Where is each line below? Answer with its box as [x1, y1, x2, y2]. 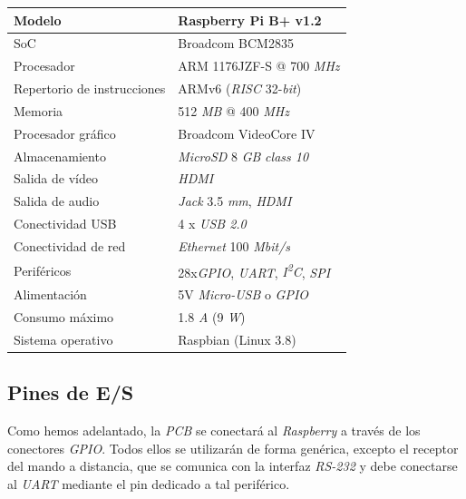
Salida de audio [14, 191, 100, 210]
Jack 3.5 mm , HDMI [178, 191, 292, 210]
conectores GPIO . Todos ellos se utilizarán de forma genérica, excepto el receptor [7, 438, 459, 457]
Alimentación [14, 285, 87, 304]
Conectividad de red [14, 236, 126, 255]
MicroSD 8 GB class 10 [178, 146, 309, 165]
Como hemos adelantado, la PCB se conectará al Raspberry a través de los [7, 421, 421, 440]
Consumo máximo [14, 308, 114, 327]
